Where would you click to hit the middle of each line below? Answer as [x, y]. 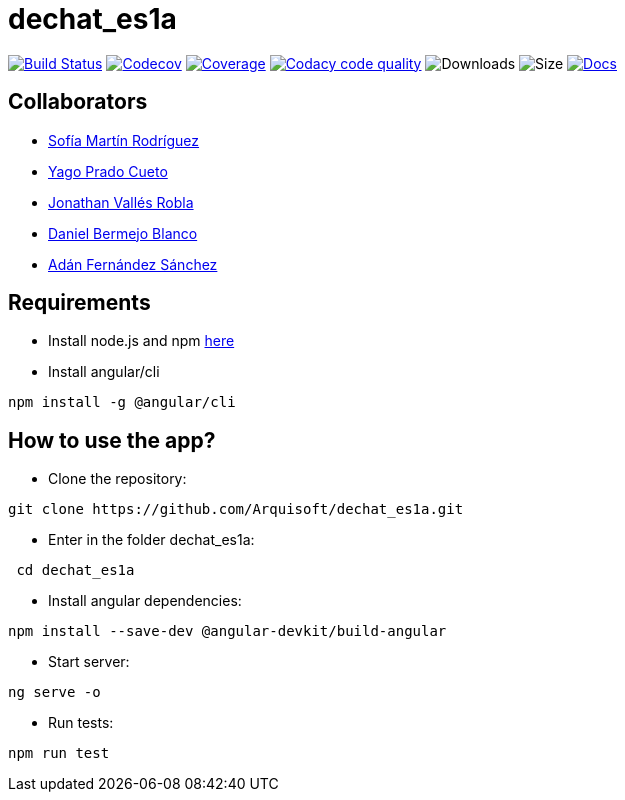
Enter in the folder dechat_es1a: [151, 540]
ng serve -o [54, 692]
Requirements [79, 303]
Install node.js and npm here [141, 341]
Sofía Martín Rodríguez [124, 140]
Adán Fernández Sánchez [133, 264]
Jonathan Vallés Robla [121, 202]
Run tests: [81, 723]
